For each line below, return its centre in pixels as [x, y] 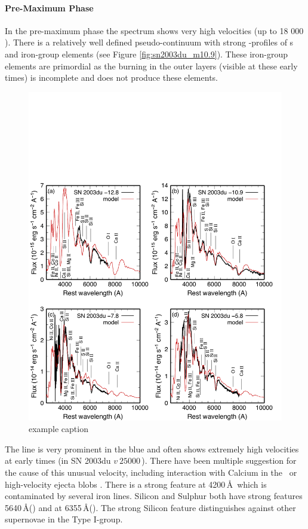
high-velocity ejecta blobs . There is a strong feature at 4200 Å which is [136, 484]
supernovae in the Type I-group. [64, 519]
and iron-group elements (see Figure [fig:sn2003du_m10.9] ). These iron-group [147, 54]
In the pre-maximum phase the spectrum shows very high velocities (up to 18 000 [154, 30]
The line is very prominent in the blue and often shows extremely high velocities [152, 449]
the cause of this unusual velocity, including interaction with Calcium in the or [151, 472]
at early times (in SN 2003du [58, 460]
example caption [58, 429]
